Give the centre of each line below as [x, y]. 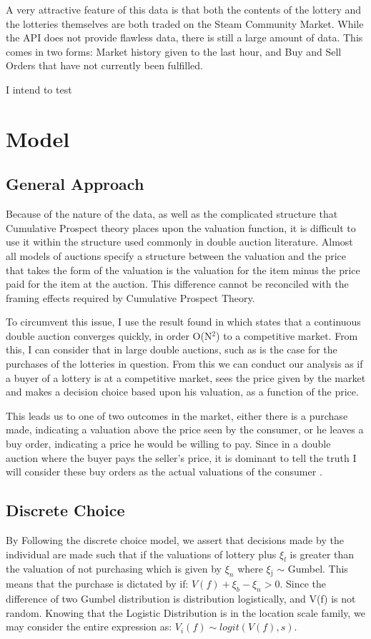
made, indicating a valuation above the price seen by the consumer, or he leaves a [185, 429]
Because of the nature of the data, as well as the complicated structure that [172, 214]
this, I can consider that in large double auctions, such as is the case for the [172, 349]
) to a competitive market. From [287, 335]
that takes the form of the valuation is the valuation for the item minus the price [183, 270]
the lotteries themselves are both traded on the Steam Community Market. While [185, 23]
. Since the [303, 584]
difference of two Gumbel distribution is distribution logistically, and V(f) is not [181, 599]
